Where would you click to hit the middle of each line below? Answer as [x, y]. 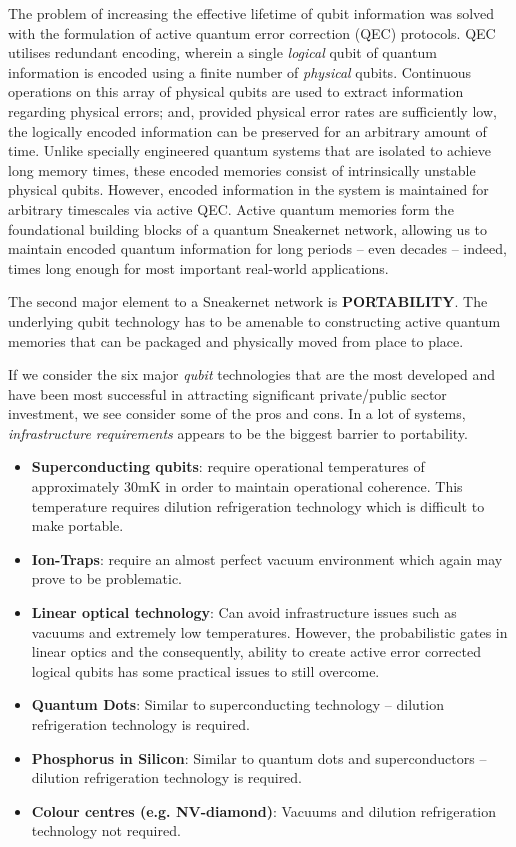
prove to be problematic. [106, 578]
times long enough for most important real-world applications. [198, 267]
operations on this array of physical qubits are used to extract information [236, 91]
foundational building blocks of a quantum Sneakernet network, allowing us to [248, 228]
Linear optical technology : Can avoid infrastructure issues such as [244, 612]
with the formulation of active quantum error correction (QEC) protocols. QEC [252, 32]
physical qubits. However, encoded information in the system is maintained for [248, 189]
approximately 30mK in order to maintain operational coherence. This [247, 486]
